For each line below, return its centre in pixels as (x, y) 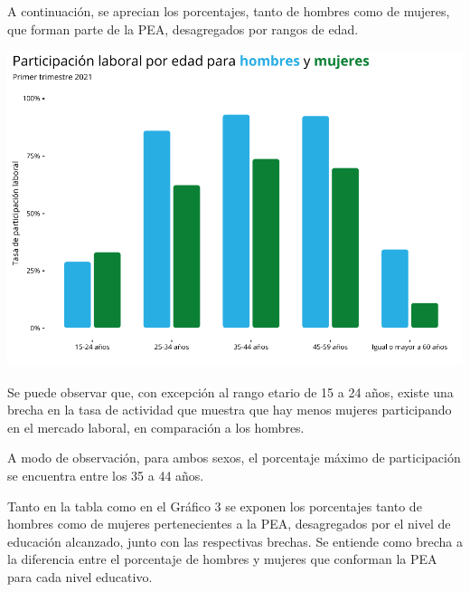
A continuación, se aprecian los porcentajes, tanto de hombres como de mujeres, (229, 11)
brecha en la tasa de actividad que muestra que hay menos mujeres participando (230, 410)
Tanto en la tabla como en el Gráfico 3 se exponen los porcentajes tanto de (215, 506)
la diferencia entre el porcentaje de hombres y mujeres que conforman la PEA (222, 559)
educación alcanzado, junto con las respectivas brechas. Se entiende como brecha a (235, 541)
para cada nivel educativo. (80, 577)
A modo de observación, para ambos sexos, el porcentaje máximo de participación (234, 458)
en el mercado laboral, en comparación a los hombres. (156, 427)
